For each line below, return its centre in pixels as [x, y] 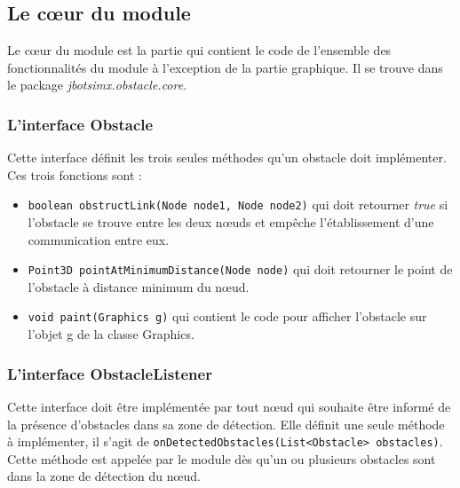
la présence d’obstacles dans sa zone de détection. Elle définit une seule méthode [226, 424]
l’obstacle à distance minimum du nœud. [139, 286]
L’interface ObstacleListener [110, 373]
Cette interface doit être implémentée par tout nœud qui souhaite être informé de [229, 406]
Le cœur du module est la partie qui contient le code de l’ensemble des [199, 50]
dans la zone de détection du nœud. [104, 476]
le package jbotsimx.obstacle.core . [97, 85]
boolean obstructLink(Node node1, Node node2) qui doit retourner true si [238, 205]
